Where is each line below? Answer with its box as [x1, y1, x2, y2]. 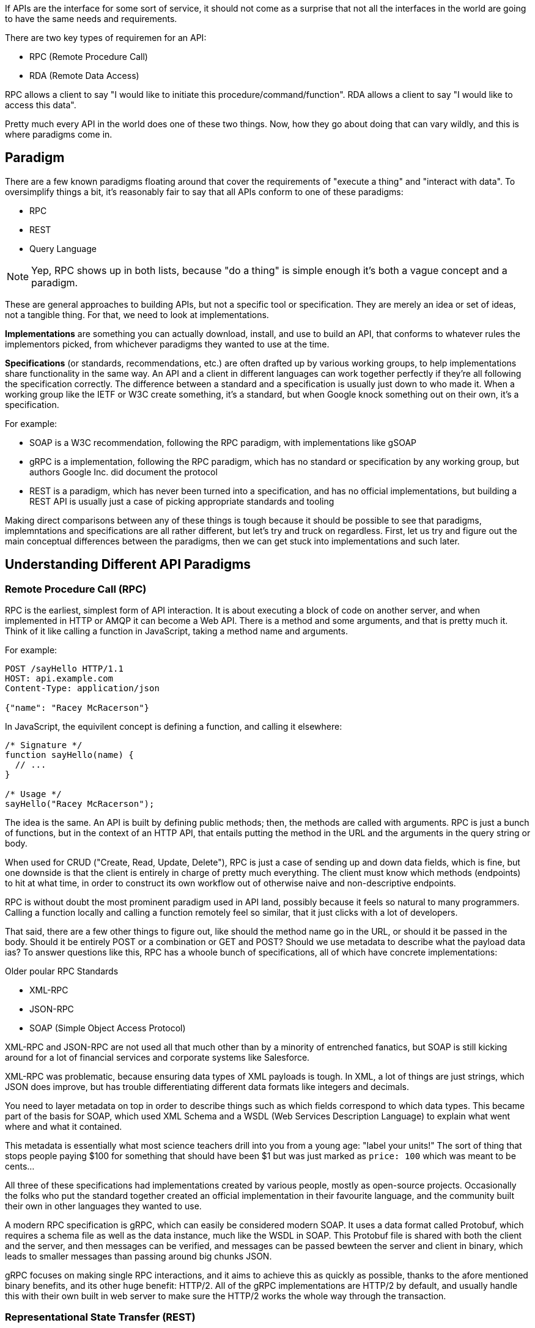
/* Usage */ [5, 789, 62, 799]
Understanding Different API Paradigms [5, 557, 251, 573]
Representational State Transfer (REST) [5, 1311, 196, 1324]
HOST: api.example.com [5, 673, 114, 684]
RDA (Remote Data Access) [29, 70, 139, 81]
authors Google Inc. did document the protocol [29, 466, 218, 477]
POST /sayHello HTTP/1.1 [5, 664, 124, 674]
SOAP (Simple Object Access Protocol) [29, 1023, 186, 1034]
